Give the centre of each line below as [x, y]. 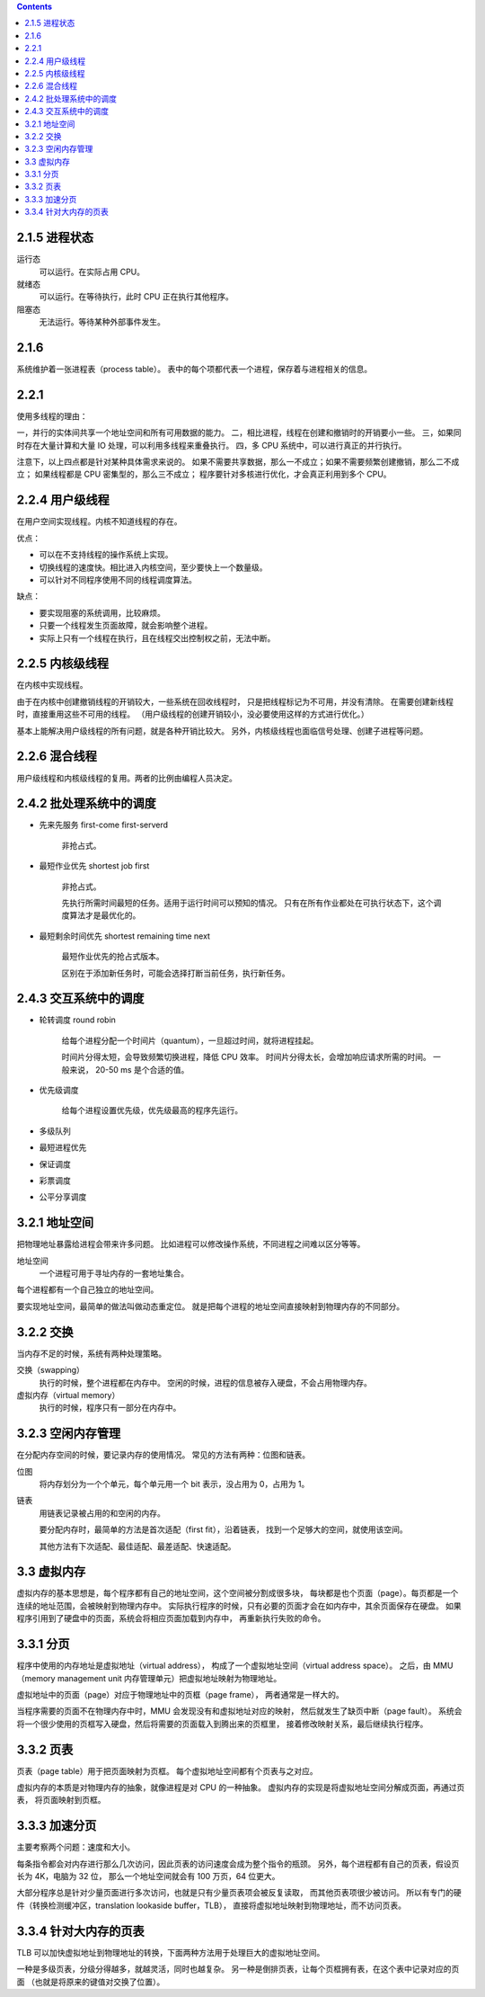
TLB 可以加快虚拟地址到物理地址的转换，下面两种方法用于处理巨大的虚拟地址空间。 [171, 1952]
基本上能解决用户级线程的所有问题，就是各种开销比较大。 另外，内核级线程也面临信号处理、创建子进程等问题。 [222, 731]
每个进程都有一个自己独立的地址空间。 [88, 1289]
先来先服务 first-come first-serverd [104, 825]
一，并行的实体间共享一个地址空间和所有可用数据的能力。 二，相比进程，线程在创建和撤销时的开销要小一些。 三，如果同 [239, 432]
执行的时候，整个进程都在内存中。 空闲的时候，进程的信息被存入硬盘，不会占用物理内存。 [205, 1382]
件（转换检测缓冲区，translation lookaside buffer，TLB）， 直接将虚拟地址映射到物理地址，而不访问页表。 [212, 1905]
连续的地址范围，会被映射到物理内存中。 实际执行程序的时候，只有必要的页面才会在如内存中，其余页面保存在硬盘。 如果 [239, 1606]
